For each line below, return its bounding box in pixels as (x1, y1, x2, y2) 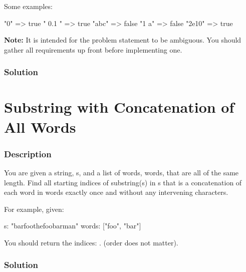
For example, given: (4, 203, 64, 214)
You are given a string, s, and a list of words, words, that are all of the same (4, 167, 239, 177)
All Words (4, 116, 76, 137)
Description (4, 147, 52, 160)
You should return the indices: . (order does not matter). (4, 237, 178, 247)
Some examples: (4, 1, 53, 11)
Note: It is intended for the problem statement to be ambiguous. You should (4, 35, 241, 45)
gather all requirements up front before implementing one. (4, 44, 182, 55)
